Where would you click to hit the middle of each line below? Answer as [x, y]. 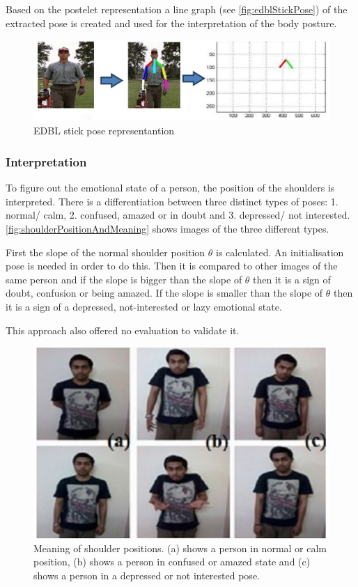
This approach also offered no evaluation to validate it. [123, 330]
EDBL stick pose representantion [104, 131]
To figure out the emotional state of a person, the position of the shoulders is [170, 188]
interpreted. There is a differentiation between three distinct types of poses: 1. [172, 201]
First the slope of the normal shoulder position [106, 252]
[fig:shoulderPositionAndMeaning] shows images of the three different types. [168, 228]
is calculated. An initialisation [280, 252]
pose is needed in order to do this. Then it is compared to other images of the [172, 266]
